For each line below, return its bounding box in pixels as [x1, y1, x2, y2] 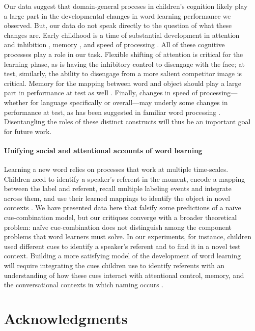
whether [4, 97, 28, 107]
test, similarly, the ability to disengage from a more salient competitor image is [4, 68, 242, 79]
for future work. [4, 126, 52, 136]
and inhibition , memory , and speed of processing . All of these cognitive [4, 39, 225, 50]
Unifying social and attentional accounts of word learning [4, 145, 202, 155]
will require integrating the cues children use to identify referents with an [4, 260, 225, 271]
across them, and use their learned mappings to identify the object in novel [4, 193, 230, 203]
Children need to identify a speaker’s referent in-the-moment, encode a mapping [4, 173, 245, 184]
